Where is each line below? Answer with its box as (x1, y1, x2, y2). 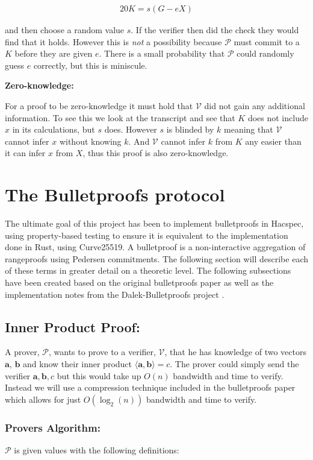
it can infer (5, 147, 46, 159)
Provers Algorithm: (5, 420, 101, 435)
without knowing (59, 134, 122, 147)
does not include (247, 111, 308, 124)
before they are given (14, 47, 93, 60)
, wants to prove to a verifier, (49, 345, 156, 358)
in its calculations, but (12, 123, 95, 136)
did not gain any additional (204, 99, 305, 112)
